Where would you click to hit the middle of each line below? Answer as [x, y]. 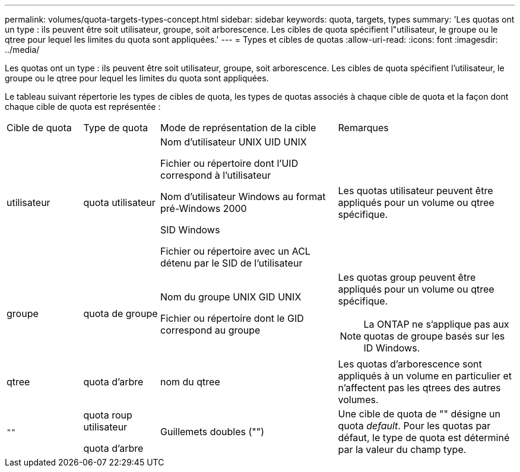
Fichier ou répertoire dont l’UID [229, 163]
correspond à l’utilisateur [216, 175]
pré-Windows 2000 [204, 208]
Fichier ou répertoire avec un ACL [235, 251]
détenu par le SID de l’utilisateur [232, 263]
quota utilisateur [119, 202]
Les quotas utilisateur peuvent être [416, 191]
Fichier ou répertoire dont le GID [232, 318]
